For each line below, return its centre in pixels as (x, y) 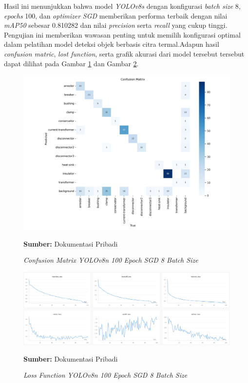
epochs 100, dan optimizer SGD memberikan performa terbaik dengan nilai (116, 15)
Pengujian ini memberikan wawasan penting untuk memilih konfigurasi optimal (122, 34)
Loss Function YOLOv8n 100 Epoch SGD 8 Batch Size (105, 375)
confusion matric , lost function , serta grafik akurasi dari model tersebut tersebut (124, 53)
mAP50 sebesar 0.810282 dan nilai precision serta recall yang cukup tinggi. (116, 25)
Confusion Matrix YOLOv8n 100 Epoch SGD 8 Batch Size (111, 260)
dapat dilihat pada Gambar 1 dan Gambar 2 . (71, 63)
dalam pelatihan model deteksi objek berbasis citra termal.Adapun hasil (112, 44)
